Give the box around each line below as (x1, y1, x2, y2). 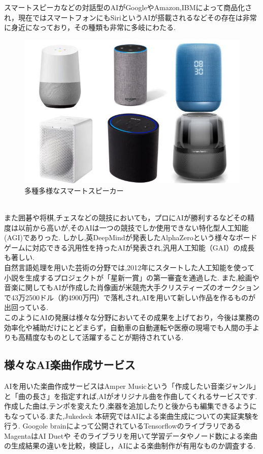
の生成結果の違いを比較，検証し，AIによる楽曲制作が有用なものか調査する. (4, 440, 256, 451)
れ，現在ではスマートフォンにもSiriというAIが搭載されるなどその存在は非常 (4, 12, 257, 22)
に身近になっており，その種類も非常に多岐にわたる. (4, 22, 176, 33)
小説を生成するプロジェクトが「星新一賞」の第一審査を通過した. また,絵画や (4, 272, 259, 282)
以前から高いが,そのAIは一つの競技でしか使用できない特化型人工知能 (18, 222, 249, 233)
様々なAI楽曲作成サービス (4, 357, 136, 373)
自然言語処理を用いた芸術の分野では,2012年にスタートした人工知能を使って (4, 262, 255, 272)
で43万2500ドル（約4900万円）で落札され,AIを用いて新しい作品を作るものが (4, 292, 256, 302)
